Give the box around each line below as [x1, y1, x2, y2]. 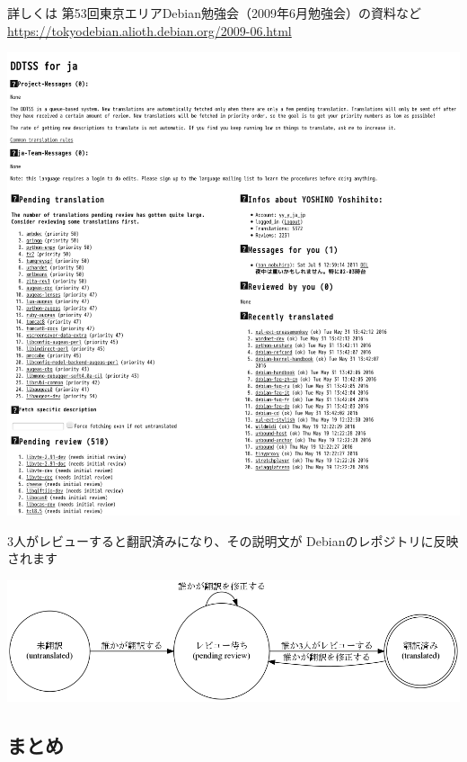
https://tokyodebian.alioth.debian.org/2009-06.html [7, 21, 292, 40]
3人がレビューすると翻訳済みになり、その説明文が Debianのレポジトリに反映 [7, 531, 459, 550]
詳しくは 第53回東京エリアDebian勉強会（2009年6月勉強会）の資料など [7, 4, 422, 22]
